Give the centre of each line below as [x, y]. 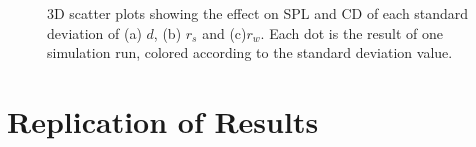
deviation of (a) [94, 32]
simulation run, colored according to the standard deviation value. [250, 52]
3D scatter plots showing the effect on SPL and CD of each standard [258, 13]
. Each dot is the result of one [351, 32]
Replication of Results [163, 120]
